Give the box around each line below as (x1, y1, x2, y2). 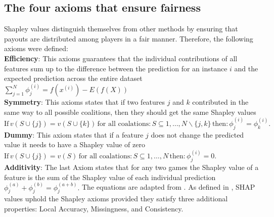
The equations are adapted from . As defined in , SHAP (81, 182, 255, 192)
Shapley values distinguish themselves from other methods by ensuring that (4, 23, 238, 34)
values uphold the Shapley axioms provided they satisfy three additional (4, 193, 228, 204)
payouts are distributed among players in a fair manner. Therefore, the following (4, 33, 253, 44)
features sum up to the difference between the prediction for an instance (4, 63, 227, 73)
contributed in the (192, 97, 249, 107)
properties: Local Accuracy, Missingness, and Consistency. (4, 203, 184, 214)
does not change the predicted (151, 129, 244, 140)
